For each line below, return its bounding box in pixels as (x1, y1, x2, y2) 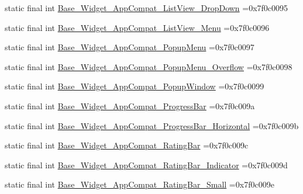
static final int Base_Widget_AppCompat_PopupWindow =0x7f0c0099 (5, 80, 264, 92)
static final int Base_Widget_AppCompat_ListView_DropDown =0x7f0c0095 (5, 2, 288, 13)
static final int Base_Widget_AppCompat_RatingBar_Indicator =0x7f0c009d (5, 158, 288, 171)
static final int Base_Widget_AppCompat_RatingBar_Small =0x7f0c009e (5, 178, 274, 190)
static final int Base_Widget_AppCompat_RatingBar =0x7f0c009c (5, 139, 249, 151)
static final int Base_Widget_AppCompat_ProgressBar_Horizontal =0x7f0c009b (5, 119, 299, 131)
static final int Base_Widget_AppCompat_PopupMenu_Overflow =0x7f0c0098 (5, 60, 292, 72)
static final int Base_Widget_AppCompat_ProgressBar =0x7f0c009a (5, 99, 255, 112)
